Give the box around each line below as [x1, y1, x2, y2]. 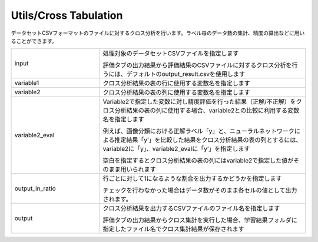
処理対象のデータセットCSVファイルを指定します [102, 49, 239, 58]
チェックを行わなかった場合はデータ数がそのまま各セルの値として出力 [102, 186, 297, 194]
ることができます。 [11, 37, 57, 44]
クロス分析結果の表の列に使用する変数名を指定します [102, 88, 250, 97]
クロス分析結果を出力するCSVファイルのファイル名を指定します [102, 204, 280, 213]
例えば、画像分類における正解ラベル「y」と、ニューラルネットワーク [102, 127, 294, 135]
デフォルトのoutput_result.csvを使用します [126, 70, 246, 78]
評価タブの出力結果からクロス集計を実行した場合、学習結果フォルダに [102, 216, 297, 224]
